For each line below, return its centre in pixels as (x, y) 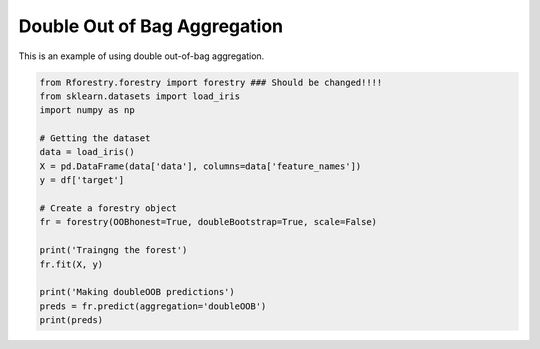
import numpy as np (87, 110)
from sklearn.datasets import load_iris (139, 96)
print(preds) (71, 320)
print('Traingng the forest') (113, 250)
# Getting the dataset (95, 138)
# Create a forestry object (108, 208)
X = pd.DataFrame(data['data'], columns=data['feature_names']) (200, 166)
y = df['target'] (82, 180)
